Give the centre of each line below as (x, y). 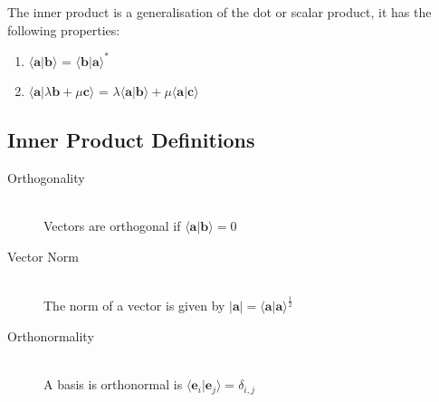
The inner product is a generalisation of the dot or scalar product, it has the (219, 12)
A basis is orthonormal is (113, 384)
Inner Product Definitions (131, 140)
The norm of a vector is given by (134, 306)
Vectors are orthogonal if (112, 226)
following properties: (64, 29)
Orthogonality (46, 178)
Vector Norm (43, 256)
